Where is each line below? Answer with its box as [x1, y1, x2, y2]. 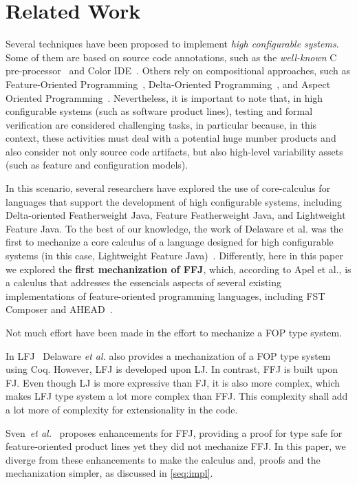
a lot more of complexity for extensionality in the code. [6, 402, 238, 416]
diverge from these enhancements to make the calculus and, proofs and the [6, 452, 321, 466]
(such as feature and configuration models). [6, 158, 188, 172]
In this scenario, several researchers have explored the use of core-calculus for [6, 181, 331, 195]
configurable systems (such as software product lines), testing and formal [6, 104, 313, 118]
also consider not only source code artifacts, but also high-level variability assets [6, 144, 343, 158]
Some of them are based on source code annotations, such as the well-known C [6, 50, 337, 64]
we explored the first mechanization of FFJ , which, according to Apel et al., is [6, 261, 351, 276]
